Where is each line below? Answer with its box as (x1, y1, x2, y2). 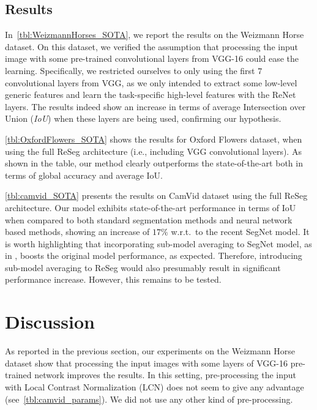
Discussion (5, 309, 95, 334)
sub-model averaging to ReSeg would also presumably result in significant (5, 261, 281, 274)
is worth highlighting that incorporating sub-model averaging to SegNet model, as (5, 237, 312, 250)
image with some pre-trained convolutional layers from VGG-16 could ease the (5, 52, 299, 65)
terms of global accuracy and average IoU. (5, 168, 163, 181)
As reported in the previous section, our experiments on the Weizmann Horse (5, 345, 295, 357)
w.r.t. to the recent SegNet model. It (171, 225, 310, 238)
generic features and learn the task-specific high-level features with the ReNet (5, 88, 296, 101)
